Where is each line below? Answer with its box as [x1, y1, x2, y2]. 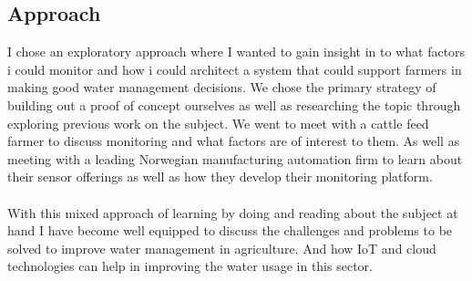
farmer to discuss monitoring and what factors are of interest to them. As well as [7, 131, 460, 151]
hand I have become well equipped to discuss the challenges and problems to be [7, 221, 453, 240]
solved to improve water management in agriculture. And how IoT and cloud [7, 238, 436, 257]
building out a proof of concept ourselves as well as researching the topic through [7, 95, 461, 114]
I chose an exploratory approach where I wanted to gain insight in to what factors [7, 42, 466, 61]
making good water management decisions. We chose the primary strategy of [7, 78, 436, 97]
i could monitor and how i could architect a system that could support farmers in [7, 59, 462, 78]
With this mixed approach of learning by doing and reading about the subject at [7, 203, 458, 222]
